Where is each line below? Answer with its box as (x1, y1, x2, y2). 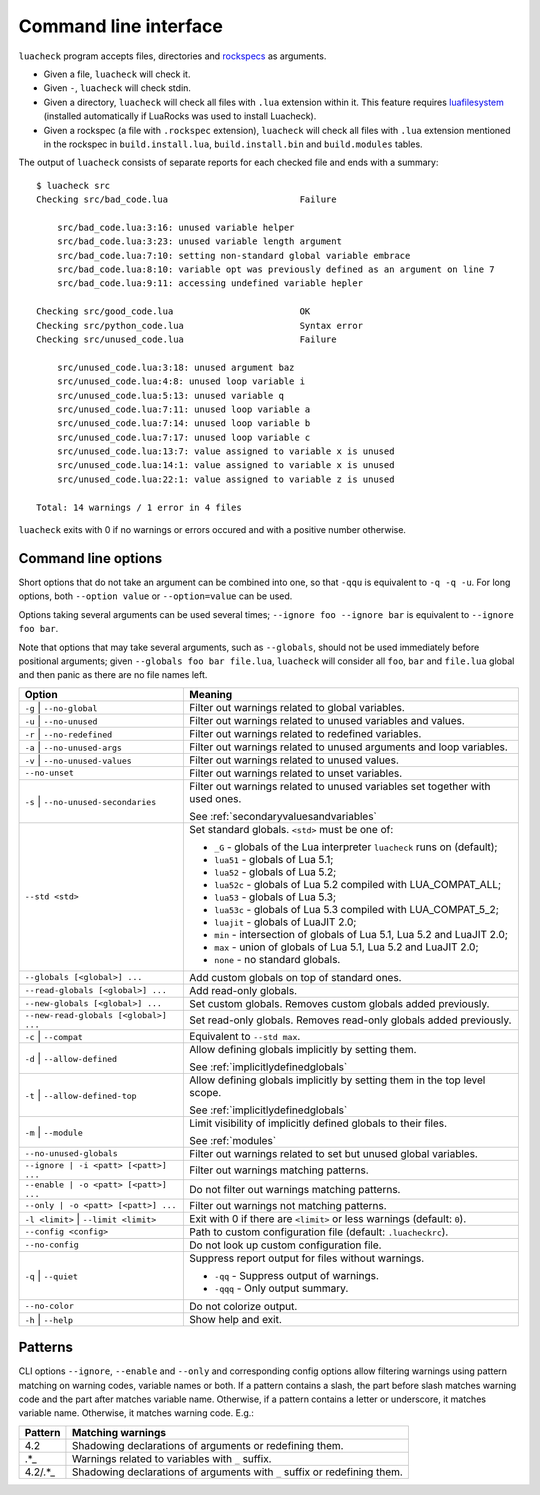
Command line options (18, 550, 163, 567)
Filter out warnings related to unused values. (189, 753, 399, 767)
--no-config (24, 1240, 79, 1250)
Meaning (189, 687, 233, 701)
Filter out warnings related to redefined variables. (189, 726, 422, 740)
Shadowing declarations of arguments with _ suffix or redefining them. (71, 1465, 404, 1479)
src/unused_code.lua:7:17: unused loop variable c (56, 431, 311, 443)
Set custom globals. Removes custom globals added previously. (189, 996, 490, 1010)
